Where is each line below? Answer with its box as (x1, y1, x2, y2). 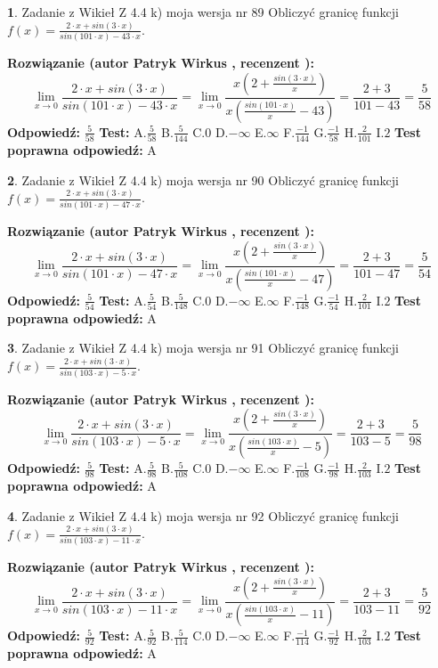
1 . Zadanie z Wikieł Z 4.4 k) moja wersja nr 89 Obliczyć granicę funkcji (7, 3, 399, 20)
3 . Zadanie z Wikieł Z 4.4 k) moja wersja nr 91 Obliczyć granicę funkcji (7, 338, 399, 357)
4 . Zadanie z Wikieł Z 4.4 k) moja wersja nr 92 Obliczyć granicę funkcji (7, 506, 399, 525)
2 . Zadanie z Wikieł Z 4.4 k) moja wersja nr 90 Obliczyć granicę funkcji (7, 170, 399, 189)
